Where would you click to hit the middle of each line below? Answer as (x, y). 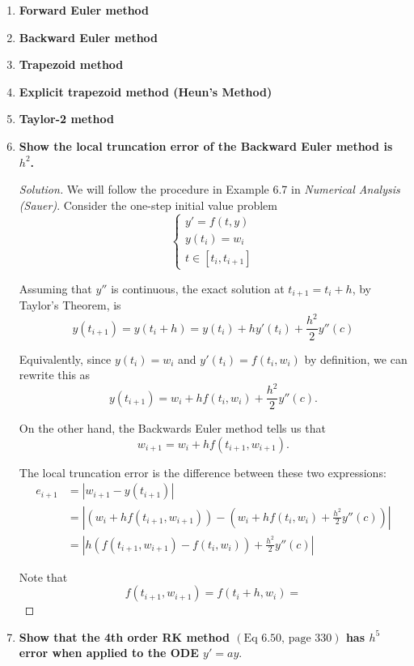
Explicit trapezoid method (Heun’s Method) (146, 91)
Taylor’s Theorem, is (70, 305)
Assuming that (55, 288)
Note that (43, 576)
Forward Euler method (84, 10)
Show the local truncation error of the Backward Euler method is (206, 145)
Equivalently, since (65, 359)
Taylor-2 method (66, 119)
